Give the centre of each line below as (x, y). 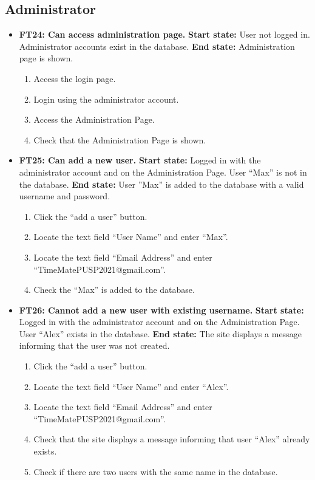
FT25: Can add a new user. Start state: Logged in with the (140, 160)
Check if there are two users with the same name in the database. (156, 471)
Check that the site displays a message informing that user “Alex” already (172, 439)
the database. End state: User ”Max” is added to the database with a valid (161, 184)
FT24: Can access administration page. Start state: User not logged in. (164, 34)
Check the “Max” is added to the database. (114, 290)
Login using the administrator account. (106, 99)
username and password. (65, 196)
